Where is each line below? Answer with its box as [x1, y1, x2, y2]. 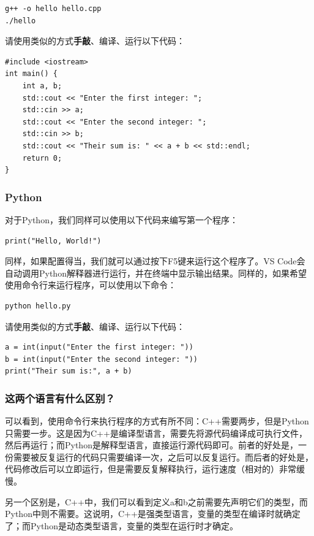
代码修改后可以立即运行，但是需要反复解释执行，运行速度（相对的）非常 [5, 462, 296, 475]
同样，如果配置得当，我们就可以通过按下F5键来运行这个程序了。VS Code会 [5, 255, 305, 267]
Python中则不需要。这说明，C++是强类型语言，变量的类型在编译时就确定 [5, 507, 301, 520]
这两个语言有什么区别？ [5, 390, 115, 405]
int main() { [5, 69, 58, 78]
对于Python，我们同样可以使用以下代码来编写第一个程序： [5, 213, 238, 226]
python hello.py [5, 301, 71, 310]
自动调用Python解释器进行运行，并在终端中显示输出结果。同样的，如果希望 [5, 266, 307, 279]
